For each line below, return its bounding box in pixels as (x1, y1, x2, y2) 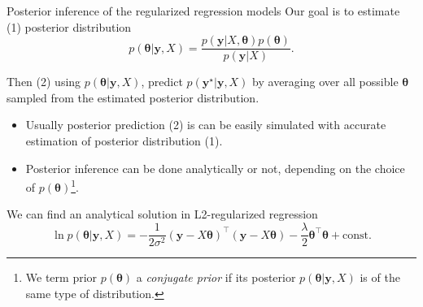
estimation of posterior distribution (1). (25, 132, 223, 149)
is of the (360, 269, 400, 286)
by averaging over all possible (252, 73, 399, 90)
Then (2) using (7, 73, 81, 90)
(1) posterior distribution (7, 18, 132, 35)
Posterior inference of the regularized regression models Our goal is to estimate (7, 2, 400, 19)
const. (342, 229, 372, 241)
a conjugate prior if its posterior (136, 269, 296, 286)
